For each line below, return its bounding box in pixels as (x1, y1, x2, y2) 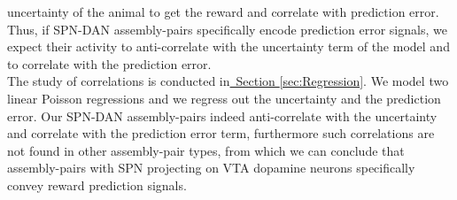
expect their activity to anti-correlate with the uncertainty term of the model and (7, 37, 450, 56)
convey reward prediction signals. (7, 175, 187, 194)
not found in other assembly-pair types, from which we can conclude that (7, 141, 405, 159)
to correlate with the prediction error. (7, 54, 212, 73)
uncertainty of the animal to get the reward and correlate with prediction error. (7, 3, 439, 20)
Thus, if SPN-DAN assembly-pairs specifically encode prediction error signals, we (7, 19, 447, 38)
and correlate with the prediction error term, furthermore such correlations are (7, 124, 435, 142)
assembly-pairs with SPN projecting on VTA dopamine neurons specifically (7, 158, 415, 177)
